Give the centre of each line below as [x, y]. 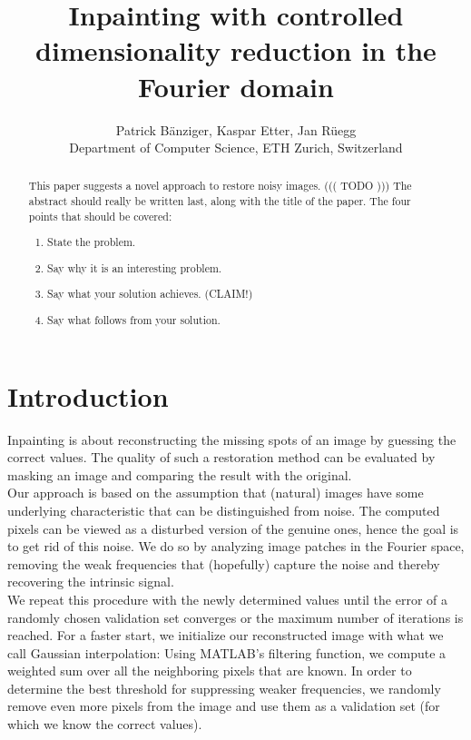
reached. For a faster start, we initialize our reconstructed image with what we [226, 635]
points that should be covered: [100, 216]
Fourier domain [236, 86]
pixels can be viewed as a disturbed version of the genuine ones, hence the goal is [233, 528]
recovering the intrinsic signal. [91, 582]
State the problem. [92, 242]
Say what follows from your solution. [134, 319]
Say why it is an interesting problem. [135, 267]
